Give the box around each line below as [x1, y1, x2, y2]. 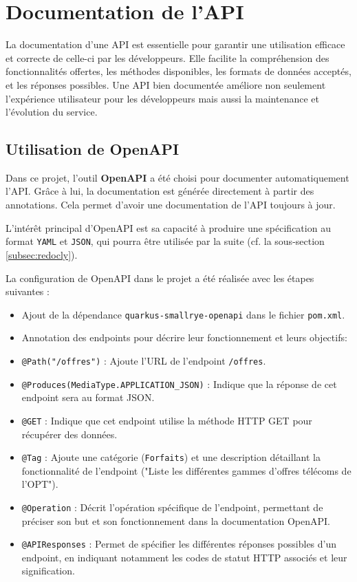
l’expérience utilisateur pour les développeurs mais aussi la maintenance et [6, 91, 319, 105]
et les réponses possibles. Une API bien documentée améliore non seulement [6, 77, 326, 91]
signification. [21, 563, 75, 578]
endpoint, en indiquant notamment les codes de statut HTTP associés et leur [21, 550, 347, 564]
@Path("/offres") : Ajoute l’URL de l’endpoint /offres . [21, 353, 266, 367]
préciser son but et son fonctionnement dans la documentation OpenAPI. [21, 513, 331, 528]
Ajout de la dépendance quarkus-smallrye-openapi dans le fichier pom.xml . [21, 307, 345, 321]
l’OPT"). [21, 477, 58, 491]
